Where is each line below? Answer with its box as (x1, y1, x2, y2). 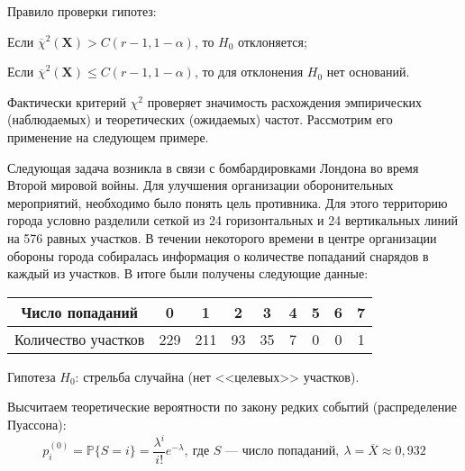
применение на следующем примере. (7, 127, 209, 146)
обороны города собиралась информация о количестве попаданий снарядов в (7, 246, 429, 265)
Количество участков (14, 328, 145, 349)
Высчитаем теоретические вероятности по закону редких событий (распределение (7, 397, 457, 416)
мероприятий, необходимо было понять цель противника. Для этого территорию (7, 193, 448, 212)
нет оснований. (326, 62, 410, 81)
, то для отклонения (194, 62, 304, 81)
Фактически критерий (7, 92, 126, 111)
